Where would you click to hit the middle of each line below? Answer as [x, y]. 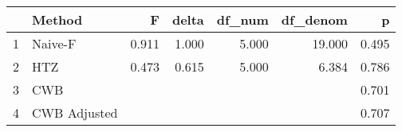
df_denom [314, 19]
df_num [242, 19]
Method [57, 19]
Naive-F [54, 43]
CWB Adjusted [75, 113]
